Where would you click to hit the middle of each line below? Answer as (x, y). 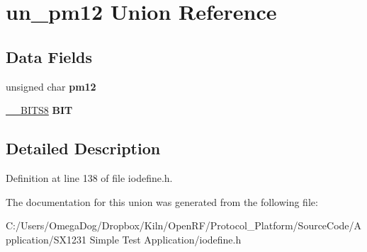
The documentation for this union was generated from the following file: (162, 201)
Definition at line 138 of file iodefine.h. (89, 177)
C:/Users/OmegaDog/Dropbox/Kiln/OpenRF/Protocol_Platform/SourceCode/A (184, 225)
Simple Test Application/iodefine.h (165, 239)
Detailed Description (83, 148)
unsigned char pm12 (51, 86)
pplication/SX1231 (46, 239)
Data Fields (49, 56)
